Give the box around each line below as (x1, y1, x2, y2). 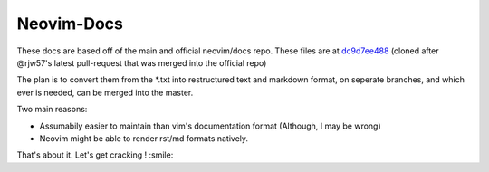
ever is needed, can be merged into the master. (16, 87, 194, 98)
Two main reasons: (16, 104, 88, 115)
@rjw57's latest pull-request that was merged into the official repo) (16, 57, 267, 68)
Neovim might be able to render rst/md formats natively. (39, 132, 249, 144)
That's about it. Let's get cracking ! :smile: (16, 149, 174, 160)
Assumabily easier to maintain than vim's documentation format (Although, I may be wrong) (39, 120, 382, 131)
